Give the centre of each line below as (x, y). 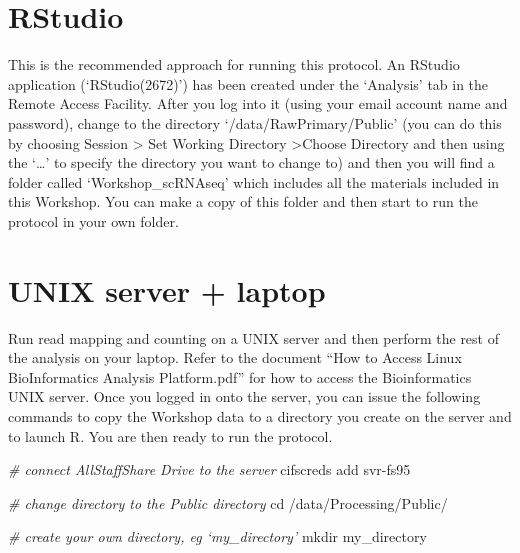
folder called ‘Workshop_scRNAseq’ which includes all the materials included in (254, 181)
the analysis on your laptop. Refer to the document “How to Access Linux (235, 357)
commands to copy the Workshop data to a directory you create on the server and (260, 415)
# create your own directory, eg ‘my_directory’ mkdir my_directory (217, 536)
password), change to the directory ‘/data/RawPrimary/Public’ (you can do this (255, 122)
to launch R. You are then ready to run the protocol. (170, 435)
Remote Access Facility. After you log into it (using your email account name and (258, 103)
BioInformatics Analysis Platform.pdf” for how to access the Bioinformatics (240, 376)
